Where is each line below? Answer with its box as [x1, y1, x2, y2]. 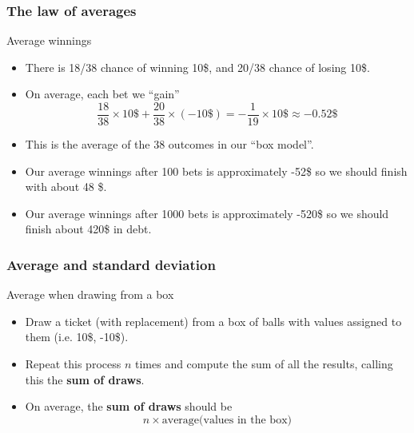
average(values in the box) [161, 414, 292, 426]
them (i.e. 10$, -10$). [25, 328, 129, 345]
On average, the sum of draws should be [25, 398, 233, 415]
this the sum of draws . [25, 371, 145, 387]
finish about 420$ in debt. [25, 220, 152, 237]
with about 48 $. [25, 178, 107, 195]
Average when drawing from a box [6, 286, 174, 303]
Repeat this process [25, 356, 121, 372]
